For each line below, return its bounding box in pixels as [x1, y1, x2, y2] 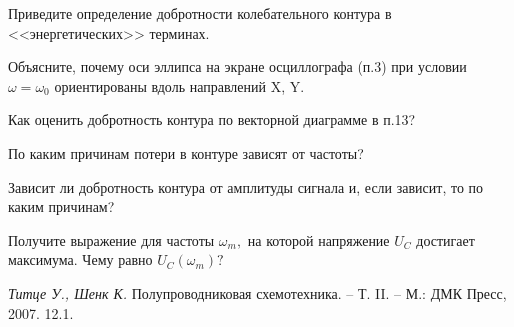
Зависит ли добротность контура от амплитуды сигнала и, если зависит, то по [8, 176, 484, 197]
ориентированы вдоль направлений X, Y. [54, 75, 305, 96]
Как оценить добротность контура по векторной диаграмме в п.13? [8, 109, 416, 130]
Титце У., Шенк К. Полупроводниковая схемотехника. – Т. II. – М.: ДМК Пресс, [8, 282, 507, 303]
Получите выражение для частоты [8, 229, 215, 250]
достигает [416, 229, 475, 250]
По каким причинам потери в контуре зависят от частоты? [8, 142, 364, 163]
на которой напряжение [247, 229, 390, 250]
